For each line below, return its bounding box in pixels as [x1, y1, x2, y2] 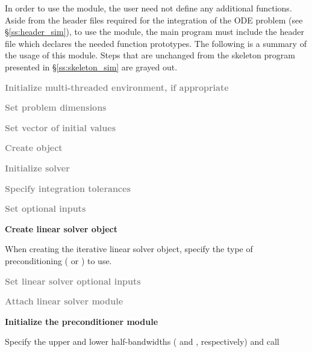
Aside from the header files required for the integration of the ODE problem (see [5, 13, 303, 26]
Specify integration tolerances [5, 182, 131, 194]
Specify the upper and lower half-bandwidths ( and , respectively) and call [5, 335, 279, 348]
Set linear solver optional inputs [5, 274, 141, 287]
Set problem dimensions [5, 101, 107, 114]
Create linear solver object [5, 222, 117, 235]
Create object [5, 141, 63, 154]
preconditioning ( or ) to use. [5, 254, 112, 267]
